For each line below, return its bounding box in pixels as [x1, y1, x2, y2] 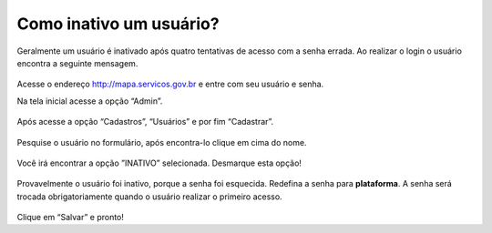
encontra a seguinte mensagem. [16, 57, 138, 68]
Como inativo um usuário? [16, 14, 220, 34]
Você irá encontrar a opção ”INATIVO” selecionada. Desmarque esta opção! [16, 157, 302, 168]
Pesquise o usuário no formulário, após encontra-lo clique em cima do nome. [16, 137, 307, 147]
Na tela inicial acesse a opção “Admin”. [16, 96, 163, 106]
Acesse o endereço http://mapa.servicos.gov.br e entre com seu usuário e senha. [16, 78, 324, 90]
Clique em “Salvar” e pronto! [16, 212, 125, 223]
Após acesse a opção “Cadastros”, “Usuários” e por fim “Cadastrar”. [16, 116, 274, 127]
